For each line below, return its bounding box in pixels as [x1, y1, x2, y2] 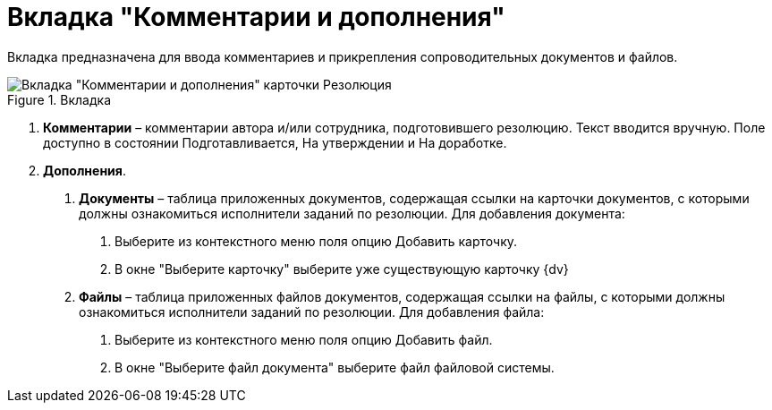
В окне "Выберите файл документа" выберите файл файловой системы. [115, 359, 555, 375]
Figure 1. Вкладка [7, 91, 112, 107]
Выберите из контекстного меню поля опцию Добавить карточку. [115, 233, 518, 249]
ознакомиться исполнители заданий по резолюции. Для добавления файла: [79, 303, 545, 320]
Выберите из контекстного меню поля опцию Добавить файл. [115, 331, 493, 347]
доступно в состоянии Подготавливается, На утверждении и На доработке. [43, 134, 507, 150]
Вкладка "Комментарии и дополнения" [7, 2, 505, 32]
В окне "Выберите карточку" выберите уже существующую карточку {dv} [115, 261, 569, 277]
